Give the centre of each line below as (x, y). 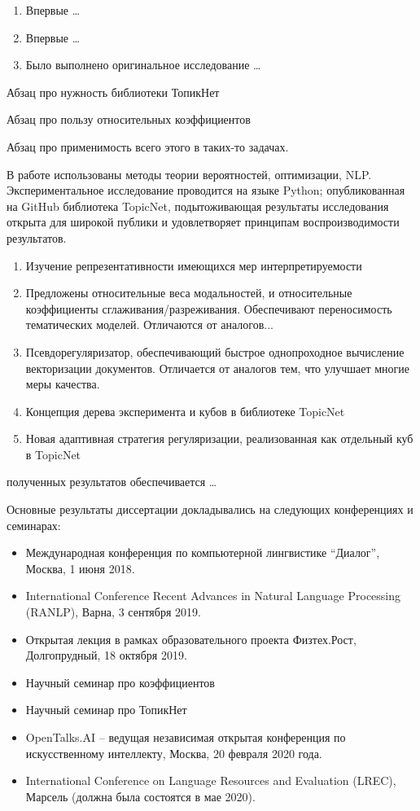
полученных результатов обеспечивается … (112, 482)
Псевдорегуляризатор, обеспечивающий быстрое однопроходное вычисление (215, 351)
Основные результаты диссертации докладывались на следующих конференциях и (210, 509)
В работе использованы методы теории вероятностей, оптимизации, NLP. (189, 174)
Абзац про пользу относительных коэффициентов (129, 119)
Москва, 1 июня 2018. (80, 568)
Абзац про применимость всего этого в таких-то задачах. (148, 146)
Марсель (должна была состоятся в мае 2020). (140, 796)
